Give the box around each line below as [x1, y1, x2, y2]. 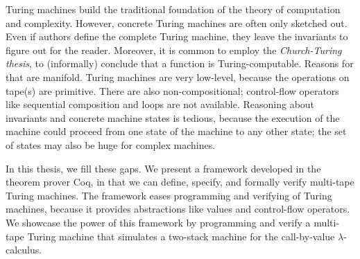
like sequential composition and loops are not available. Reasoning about [6, 97, 315, 111]
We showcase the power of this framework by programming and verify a [6, 215, 311, 229]
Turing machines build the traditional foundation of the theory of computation [6, 2, 341, 16]
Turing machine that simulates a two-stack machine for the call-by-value [27, 229, 335, 243]
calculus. [6, 242, 42, 257]
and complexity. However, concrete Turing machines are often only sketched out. [6, 15, 348, 30]
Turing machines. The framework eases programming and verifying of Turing [6, 188, 332, 202]
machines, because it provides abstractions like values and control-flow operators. [6, 202, 350, 216]
